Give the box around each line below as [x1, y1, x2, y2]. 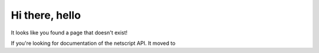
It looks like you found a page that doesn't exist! [11, 29, 128, 36]
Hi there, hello [11, 9, 81, 22]
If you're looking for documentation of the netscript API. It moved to [11, 40, 175, 47]
